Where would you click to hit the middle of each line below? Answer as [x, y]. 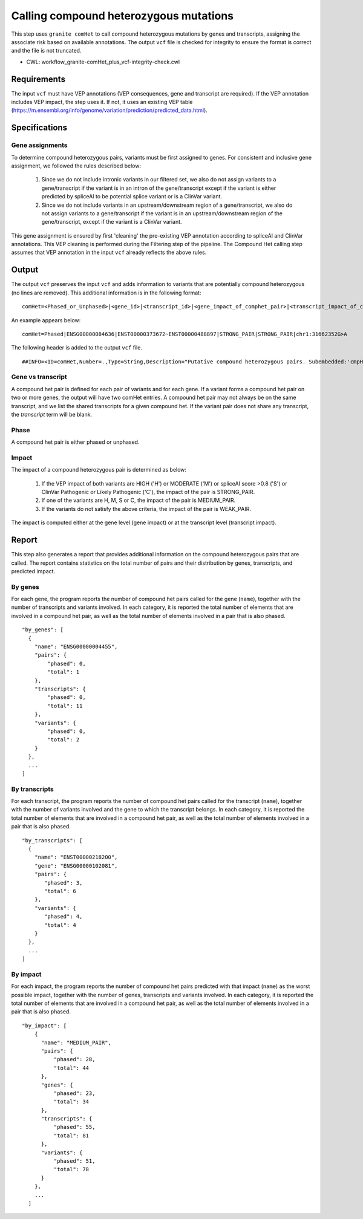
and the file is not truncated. [46, 51]
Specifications [39, 128]
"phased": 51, [74, 1161]
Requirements [38, 79]
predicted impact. [33, 571]
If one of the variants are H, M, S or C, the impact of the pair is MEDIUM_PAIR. [139, 500]
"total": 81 [71, 1136]
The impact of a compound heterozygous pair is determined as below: [99, 470]
